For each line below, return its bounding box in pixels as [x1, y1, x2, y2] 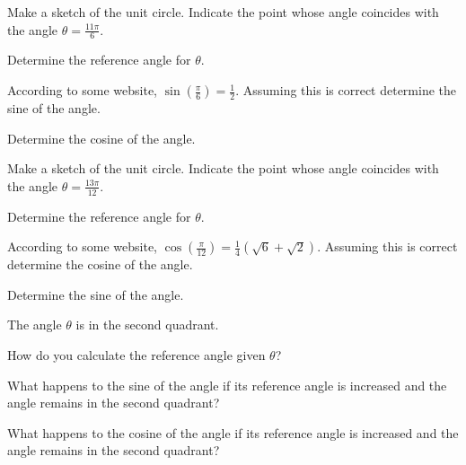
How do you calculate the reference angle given [7, 346, 266, 364]
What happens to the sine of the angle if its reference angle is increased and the [7, 375, 447, 394]
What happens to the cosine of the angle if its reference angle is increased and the [7, 423, 459, 442]
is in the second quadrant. [75, 315, 219, 334]
